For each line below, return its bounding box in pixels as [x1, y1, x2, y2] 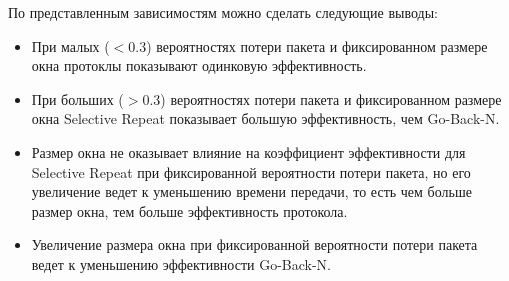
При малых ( [31, 35, 110, 56]
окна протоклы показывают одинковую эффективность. [31, 55, 367, 76]
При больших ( [31, 88, 124, 109]
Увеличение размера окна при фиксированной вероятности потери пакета [31, 234, 478, 255]
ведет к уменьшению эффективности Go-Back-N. [31, 253, 332, 274]
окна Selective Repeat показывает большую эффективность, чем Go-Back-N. [31, 108, 500, 129]
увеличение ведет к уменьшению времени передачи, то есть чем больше [31, 181, 472, 202]
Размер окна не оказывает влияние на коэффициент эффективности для [31, 141, 466, 162]
